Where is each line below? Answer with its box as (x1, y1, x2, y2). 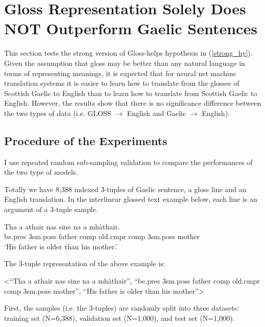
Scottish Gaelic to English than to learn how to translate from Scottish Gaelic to (4, 87, 257, 98)
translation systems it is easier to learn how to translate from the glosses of (4, 78, 239, 88)
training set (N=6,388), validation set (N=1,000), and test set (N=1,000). (4, 312, 235, 323)
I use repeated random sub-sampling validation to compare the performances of (4, 156, 253, 167)
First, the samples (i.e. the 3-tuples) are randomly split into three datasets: (4, 302, 239, 313)
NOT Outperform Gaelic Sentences (4, 18, 257, 39)
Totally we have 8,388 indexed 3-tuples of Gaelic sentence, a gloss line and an (4, 183, 247, 194)
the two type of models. (4, 167, 78, 177)
